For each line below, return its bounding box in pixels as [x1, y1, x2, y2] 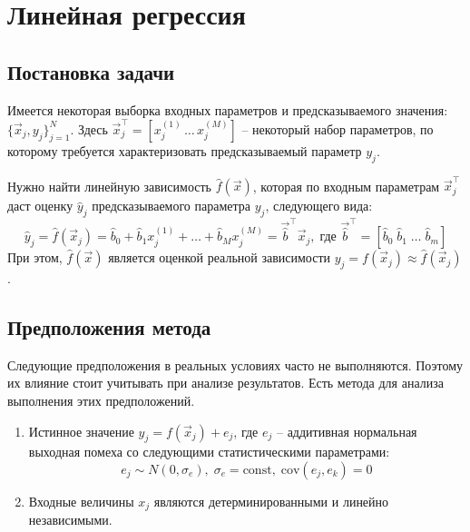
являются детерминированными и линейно [153, 491, 389, 510]
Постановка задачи [7, 57, 175, 85]
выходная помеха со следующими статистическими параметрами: [28, 442, 390, 461]
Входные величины [28, 491, 134, 510]
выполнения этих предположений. [7, 390, 195, 409]
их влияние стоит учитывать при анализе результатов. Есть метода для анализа [7, 373, 444, 392]
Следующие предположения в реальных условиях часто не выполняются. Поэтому [7, 355, 464, 374]
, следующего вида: [265, 196, 373, 215]
